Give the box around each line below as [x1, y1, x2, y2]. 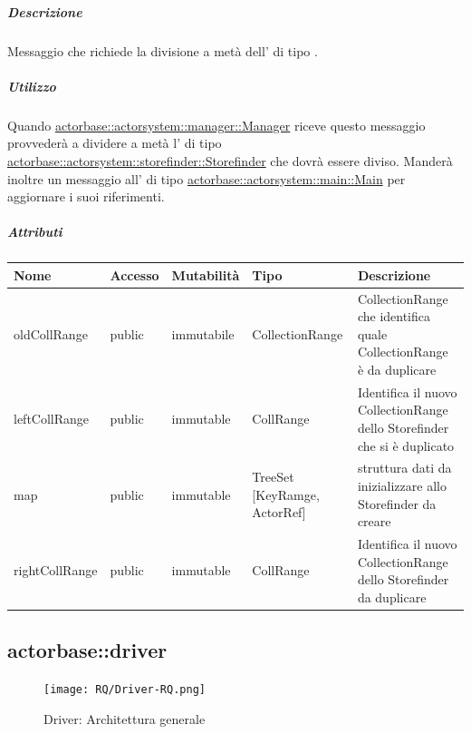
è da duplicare [357, 359, 437, 378]
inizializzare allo [357, 476, 447, 495]
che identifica [357, 307, 430, 326]
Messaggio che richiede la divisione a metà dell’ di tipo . [7, 41, 318, 60]
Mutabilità [171, 265, 240, 284]
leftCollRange [14, 409, 90, 428]
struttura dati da [357, 458, 452, 477]
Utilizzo [7, 76, 56, 95]
